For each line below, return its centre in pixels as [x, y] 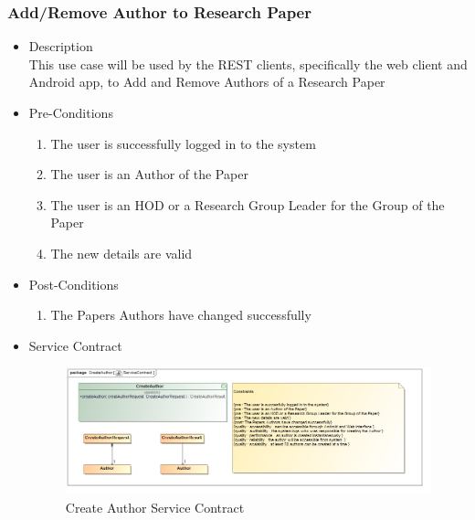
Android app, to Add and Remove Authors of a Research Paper [207, 82]
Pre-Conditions [71, 112]
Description [61, 46]
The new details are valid [121, 253]
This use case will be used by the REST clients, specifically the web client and [248, 64]
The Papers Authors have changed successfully [181, 315]
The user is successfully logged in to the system [183, 143]
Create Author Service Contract [155, 508]
